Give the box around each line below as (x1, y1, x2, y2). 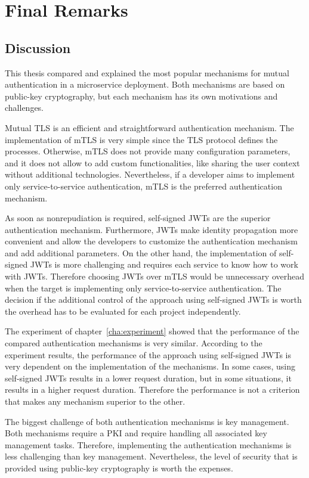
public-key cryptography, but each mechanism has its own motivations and (5, 89, 278, 102)
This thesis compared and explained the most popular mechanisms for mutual (5, 66, 289, 79)
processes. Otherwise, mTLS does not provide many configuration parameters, (5, 145, 291, 157)
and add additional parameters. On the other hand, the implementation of (5, 246, 277, 259)
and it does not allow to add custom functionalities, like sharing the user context (5, 156, 300, 169)
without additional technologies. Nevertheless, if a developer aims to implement (5, 168, 295, 181)
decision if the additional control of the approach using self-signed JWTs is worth (5, 293, 302, 306)
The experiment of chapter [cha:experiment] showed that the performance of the (5, 325, 299, 337)
